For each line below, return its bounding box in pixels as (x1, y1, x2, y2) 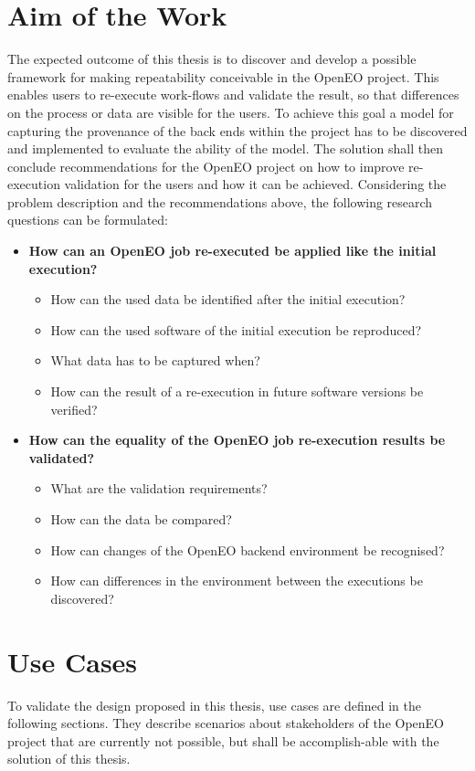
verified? (50, 399, 98, 418)
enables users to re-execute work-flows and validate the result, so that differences (7, 85, 459, 104)
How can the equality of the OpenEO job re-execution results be (28, 430, 446, 449)
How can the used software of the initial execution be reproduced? (50, 320, 422, 339)
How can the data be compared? (50, 510, 232, 528)
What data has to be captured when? (50, 351, 260, 370)
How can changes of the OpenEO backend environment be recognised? (50, 540, 445, 559)
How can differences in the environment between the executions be (50, 571, 423, 590)
